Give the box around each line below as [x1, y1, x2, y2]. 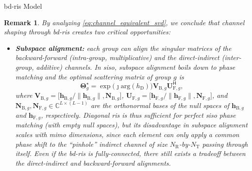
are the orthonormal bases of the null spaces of [90, 100, 229, 110]
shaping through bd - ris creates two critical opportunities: [4, 27, 171, 37]
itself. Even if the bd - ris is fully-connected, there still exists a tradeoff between [15, 148, 246, 158]
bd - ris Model [4, 1, 42, 11]
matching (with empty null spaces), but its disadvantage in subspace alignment [15, 120, 248, 130]
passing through [202, 139, 248, 149]
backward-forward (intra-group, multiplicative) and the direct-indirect [15, 52, 219, 62]
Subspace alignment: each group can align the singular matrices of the [15, 43, 232, 53]
